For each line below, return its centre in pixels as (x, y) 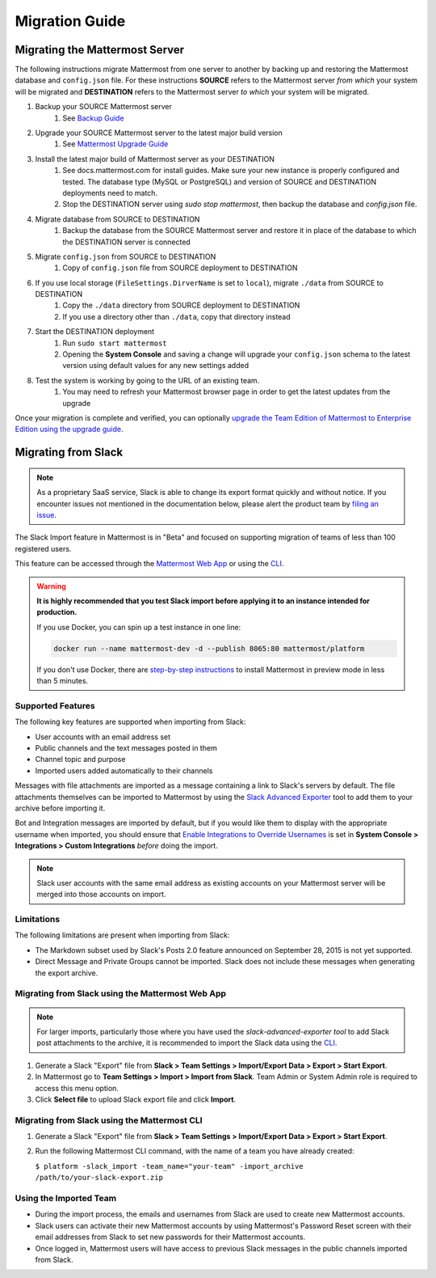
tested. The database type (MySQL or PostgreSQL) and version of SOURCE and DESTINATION (220, 181)
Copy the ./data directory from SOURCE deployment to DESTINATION (181, 305)
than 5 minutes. (63, 681)
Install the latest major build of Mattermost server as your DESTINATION (155, 159)
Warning (51, 586)
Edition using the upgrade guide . (69, 430)
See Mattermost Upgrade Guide (115, 144)
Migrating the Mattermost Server (100, 50)
